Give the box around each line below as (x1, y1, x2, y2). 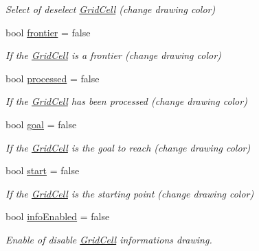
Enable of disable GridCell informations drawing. (5, 232, 212, 246)
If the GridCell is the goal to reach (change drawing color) (5, 140, 251, 154)
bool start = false (5, 163, 80, 178)
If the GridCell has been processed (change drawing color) (5, 94, 247, 108)
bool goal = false (5, 117, 77, 131)
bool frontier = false (5, 25, 91, 39)
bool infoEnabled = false (5, 209, 110, 224)
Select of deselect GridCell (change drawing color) (5, 2, 216, 16)
